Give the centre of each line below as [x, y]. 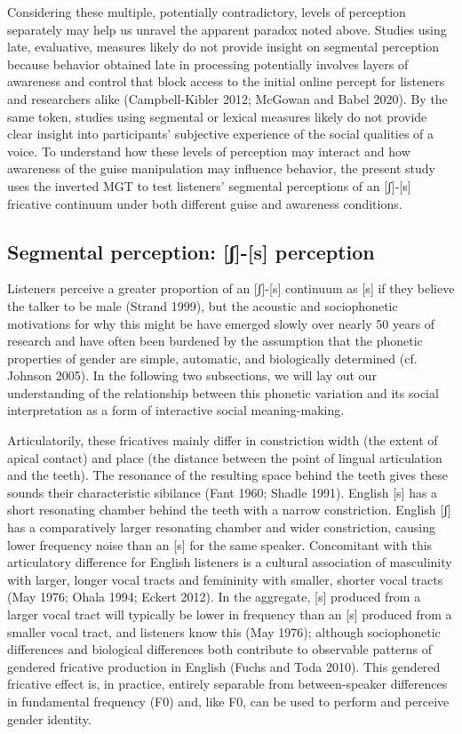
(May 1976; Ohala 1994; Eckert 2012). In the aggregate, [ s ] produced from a [214, 597]
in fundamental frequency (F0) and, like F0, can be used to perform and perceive [228, 701]
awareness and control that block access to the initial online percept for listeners [226, 81]
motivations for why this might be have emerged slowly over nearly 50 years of [221, 323]
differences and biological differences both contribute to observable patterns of [220, 649]
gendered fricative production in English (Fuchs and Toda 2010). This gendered [224, 666]
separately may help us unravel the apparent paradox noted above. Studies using [227, 29]
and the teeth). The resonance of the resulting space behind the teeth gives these [227, 475]
